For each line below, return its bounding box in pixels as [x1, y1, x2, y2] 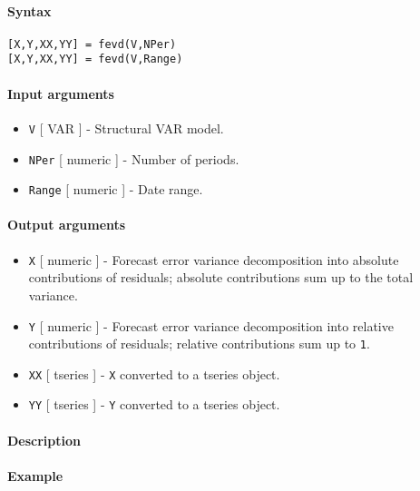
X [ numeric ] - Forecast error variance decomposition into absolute [28, 250, 399, 269]
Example [7, 466, 63, 485]
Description [7, 430, 82, 449]
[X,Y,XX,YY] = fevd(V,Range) [7, 53, 183, 66]
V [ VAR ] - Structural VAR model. [28, 118, 224, 137]
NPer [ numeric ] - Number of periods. [28, 149, 239, 168]
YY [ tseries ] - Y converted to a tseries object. [28, 395, 280, 414]
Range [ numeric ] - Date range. [28, 180, 203, 199]
